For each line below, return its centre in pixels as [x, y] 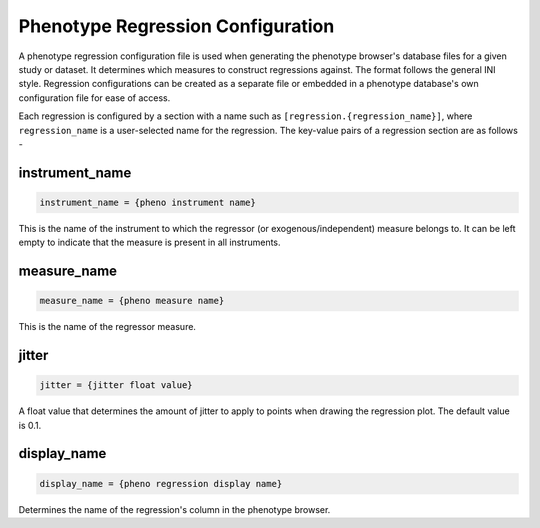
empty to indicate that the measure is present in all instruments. [149, 242]
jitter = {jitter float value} [116, 385]
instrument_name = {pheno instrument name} [148, 202]
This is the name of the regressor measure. [107, 327]
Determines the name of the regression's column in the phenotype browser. [174, 509]
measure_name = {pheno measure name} [132, 301]
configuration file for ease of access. [94, 97]
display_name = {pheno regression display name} [161, 483]
